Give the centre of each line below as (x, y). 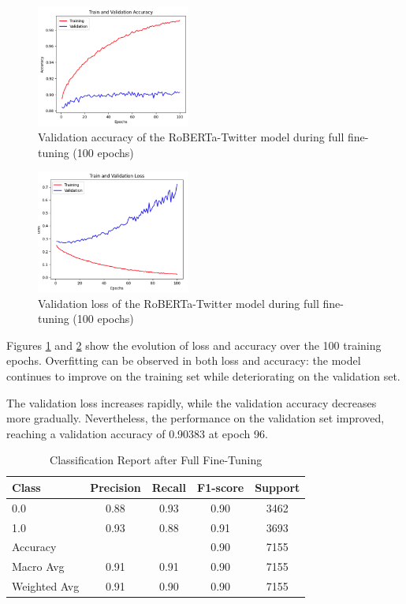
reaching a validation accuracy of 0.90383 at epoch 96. (137, 433)
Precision (115, 487)
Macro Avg (38, 566)
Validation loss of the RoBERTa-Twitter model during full (179, 303)
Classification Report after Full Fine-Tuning (156, 460)
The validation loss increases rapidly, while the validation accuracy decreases (192, 402)
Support (277, 487)
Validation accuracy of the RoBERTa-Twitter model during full (191, 137)
